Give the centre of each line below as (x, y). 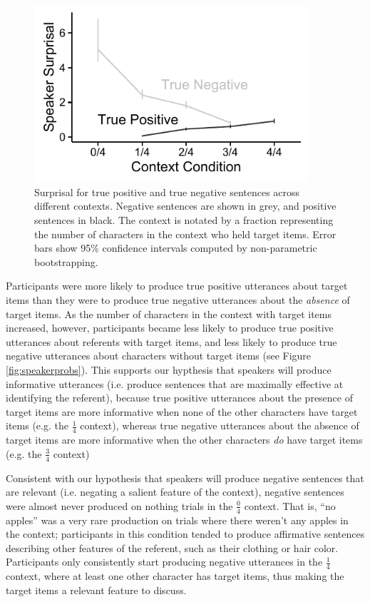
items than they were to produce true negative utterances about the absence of (178, 299)
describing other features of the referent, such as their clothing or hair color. (172, 547)
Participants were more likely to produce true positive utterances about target (177, 286)
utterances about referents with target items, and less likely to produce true (171, 341)
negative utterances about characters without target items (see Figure (159, 356)
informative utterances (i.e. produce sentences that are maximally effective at (175, 383)
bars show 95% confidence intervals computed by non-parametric (176, 248)
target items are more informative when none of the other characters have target (182, 411)
